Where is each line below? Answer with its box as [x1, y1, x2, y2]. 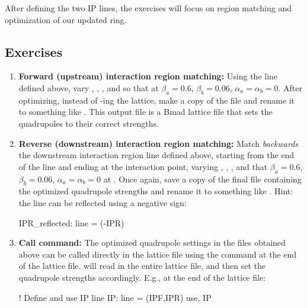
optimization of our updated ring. [5, 13, 127, 25]
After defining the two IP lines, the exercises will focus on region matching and [5, 2, 292, 14]
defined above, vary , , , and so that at [18, 81, 159, 94]
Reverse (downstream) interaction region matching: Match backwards [18, 137, 299, 149]
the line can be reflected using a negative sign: [18, 196, 187, 208]
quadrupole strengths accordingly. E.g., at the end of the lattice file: [18, 271, 266, 283]
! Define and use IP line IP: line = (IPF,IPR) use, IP [18, 291, 212, 303]
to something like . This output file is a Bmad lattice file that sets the [18, 105, 273, 118]
